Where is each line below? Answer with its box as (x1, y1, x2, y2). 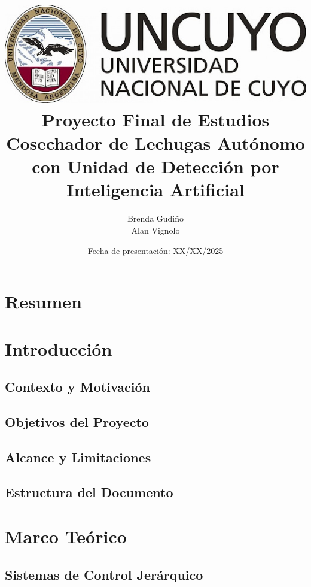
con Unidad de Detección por (32, 154, 279, 178)
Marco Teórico (5, 524, 127, 549)
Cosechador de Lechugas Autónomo (6, 131, 305, 155)
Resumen (5, 289, 82, 314)
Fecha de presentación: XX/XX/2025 (87, 244, 224, 256)
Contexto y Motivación (5, 377, 150, 396)
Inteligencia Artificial (66, 177, 245, 202)
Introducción (5, 336, 112, 361)
